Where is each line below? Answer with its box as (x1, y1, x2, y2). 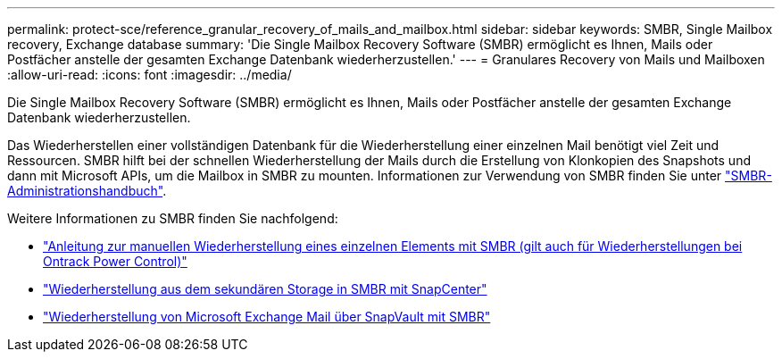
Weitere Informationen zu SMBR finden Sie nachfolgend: (7, 211, 338, 226)
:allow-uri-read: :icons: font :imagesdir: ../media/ (7, 67, 292, 82)
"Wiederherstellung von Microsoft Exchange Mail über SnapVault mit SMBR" (43, 309, 491, 324)
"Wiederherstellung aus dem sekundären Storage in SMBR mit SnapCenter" (43, 281, 487, 296)
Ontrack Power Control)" (43, 254, 187, 269)
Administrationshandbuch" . (7, 183, 167, 198)
